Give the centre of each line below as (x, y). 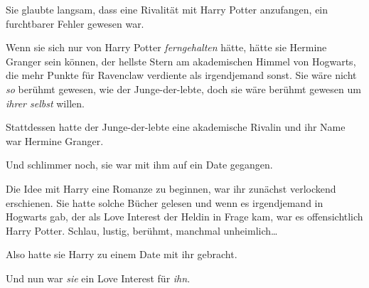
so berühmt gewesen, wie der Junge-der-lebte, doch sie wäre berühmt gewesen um (183, 89)
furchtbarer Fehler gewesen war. (75, 23)
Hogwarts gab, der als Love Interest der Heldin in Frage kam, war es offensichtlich (184, 217)
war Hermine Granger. (55, 140)
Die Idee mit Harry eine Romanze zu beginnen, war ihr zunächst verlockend (171, 188)
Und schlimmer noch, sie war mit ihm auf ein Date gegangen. (139, 165)
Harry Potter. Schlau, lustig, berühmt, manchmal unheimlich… (142, 230)
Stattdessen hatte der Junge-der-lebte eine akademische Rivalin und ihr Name (176, 127)
